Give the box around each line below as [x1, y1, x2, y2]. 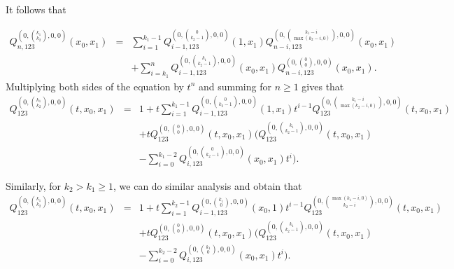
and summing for [198, 78, 271, 93]
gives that [302, 78, 344, 93]
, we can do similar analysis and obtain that [113, 178, 302, 193]
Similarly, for [6, 178, 62, 193]
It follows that [6, 2, 66, 16]
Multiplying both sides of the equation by [6, 78, 184, 93]
